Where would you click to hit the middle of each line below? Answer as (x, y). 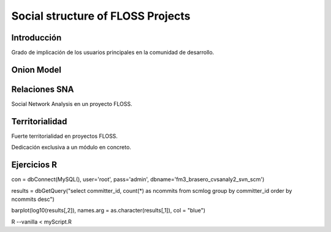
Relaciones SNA (43, 89)
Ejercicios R (34, 165)
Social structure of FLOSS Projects (101, 16)
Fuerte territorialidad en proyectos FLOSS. (64, 136)
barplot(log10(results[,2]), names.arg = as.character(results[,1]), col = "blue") (108, 211)
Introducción (36, 38)
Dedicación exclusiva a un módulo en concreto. (71, 148)
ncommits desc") (33, 199)
